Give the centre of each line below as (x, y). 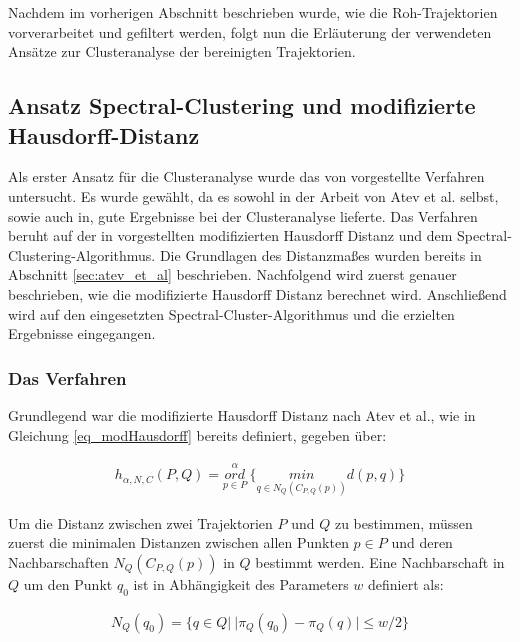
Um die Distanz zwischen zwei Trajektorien (140, 522)
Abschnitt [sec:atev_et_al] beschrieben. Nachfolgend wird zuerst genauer (232, 274)
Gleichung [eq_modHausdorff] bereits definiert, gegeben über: (197, 434)
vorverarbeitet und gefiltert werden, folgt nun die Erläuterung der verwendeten (250, 31)
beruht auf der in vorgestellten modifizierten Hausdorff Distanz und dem (230, 235)
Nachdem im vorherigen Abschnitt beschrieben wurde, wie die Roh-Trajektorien (253, 12)
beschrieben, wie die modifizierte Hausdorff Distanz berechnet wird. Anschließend (257, 293)
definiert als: (406, 583)
